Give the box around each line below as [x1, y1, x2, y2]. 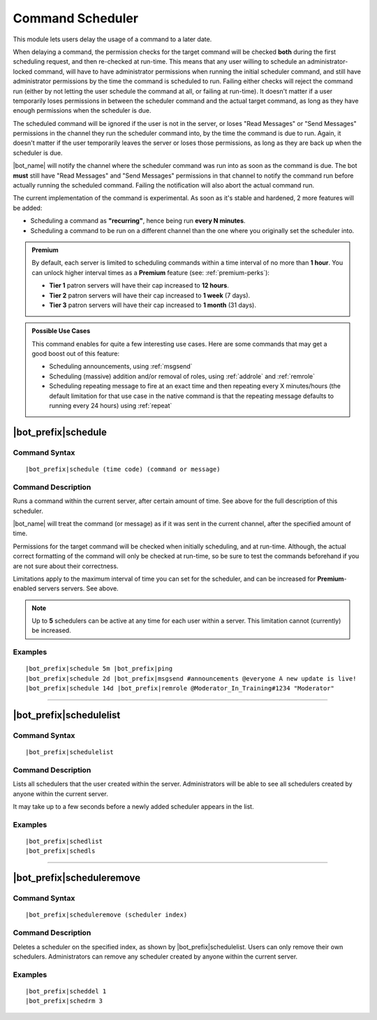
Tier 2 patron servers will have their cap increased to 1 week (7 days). [49, 291, 251, 299]
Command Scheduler [13, 10, 139, 26]
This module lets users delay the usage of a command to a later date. [13, 35, 212, 43]
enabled [13, 584, 36, 593]
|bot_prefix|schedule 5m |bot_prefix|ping [25, 665, 173, 673]
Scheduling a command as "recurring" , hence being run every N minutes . [30, 217, 246, 225]
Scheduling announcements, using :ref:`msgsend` [49, 362, 193, 371]
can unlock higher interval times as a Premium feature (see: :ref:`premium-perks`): [31, 268, 270, 276]
